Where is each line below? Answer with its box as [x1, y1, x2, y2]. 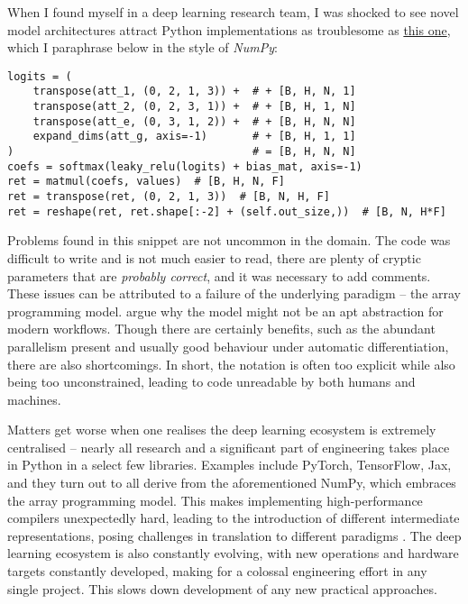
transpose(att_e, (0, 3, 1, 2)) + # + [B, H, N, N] [32, 114, 356, 128]
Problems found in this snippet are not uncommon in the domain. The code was [7, 231, 451, 250]
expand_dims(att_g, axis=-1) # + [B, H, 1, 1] [32, 130, 356, 143]
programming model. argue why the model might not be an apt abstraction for [7, 301, 444, 320]
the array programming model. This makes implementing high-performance [7, 490, 423, 509]
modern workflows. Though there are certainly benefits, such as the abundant [7, 319, 436, 338]
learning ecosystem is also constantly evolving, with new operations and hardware [7, 544, 459, 563]
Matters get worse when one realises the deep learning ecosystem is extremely [7, 420, 436, 439]
